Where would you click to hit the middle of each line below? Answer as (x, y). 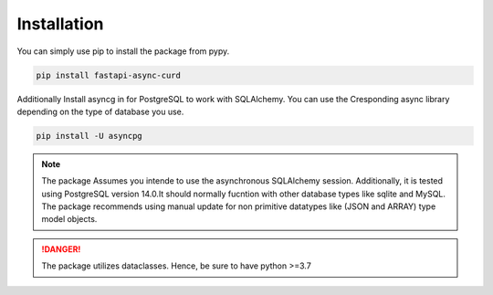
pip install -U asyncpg (89, 136)
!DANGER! (61, 249)
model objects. (69, 219)
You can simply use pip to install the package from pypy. (123, 51)
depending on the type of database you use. (100, 111)
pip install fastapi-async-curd (109, 75)
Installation (60, 24)
